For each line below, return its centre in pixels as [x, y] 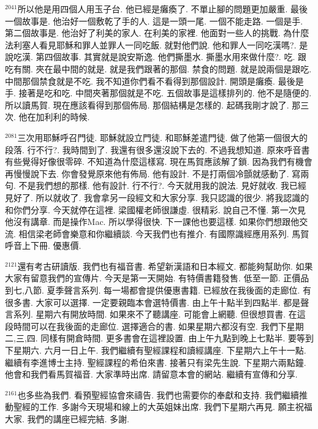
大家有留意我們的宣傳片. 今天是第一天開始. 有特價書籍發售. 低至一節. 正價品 [157, 278]
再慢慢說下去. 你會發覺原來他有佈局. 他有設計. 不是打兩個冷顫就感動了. [147, 173]
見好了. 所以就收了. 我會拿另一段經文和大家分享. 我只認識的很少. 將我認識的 [157, 197]
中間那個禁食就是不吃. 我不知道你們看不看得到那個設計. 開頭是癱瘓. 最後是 [154, 81]
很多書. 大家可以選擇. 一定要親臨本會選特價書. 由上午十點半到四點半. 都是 [153, 302]
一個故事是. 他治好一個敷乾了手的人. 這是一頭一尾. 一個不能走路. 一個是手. [154, 21]
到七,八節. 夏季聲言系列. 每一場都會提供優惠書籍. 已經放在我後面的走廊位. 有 [158, 290]
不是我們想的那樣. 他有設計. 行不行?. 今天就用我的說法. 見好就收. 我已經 [162, 185]
